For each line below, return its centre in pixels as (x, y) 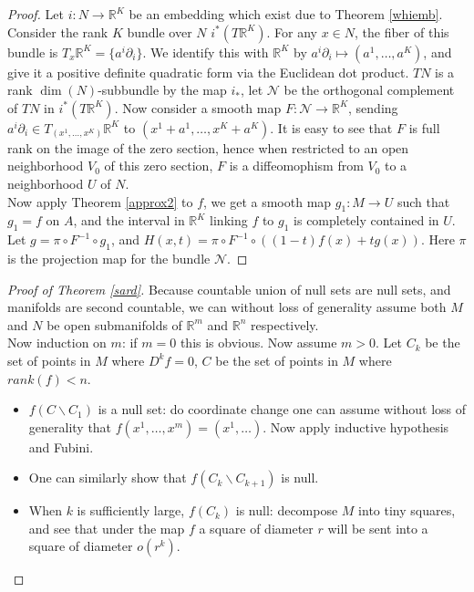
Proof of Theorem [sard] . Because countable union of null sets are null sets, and (229, 289)
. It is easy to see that (331, 127)
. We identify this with (206, 52)
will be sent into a (378, 528)
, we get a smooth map (268, 201)
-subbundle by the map (162, 90)
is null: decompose (287, 510)
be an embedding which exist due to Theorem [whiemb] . (286, 14)
